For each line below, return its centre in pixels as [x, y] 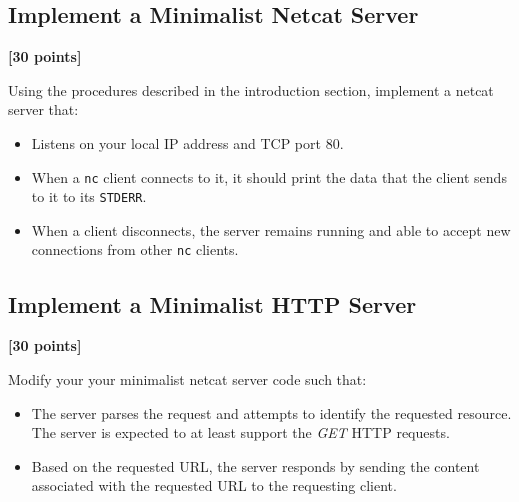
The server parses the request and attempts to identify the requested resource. [271, 412]
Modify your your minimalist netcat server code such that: [187, 378]
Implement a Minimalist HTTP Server [212, 303]
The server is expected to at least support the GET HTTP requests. [240, 432]
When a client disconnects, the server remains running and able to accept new [271, 229]
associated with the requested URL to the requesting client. [214, 485]
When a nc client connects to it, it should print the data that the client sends [269, 176]
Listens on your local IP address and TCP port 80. [187, 142]
